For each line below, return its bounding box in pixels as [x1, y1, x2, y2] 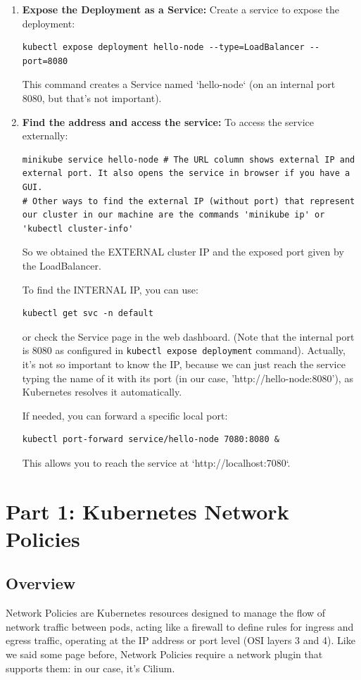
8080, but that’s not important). [22, 90, 162, 105]
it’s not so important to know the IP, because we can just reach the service [22, 356, 346, 371]
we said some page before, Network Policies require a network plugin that [6, 647, 323, 662]
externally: [22, 128, 68, 143]
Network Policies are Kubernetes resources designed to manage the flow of [6, 605, 326, 620]
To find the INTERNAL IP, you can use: [22, 282, 198, 296]
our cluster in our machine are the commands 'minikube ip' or [22, 210, 325, 220]
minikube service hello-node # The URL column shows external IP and [22, 154, 355, 165]
